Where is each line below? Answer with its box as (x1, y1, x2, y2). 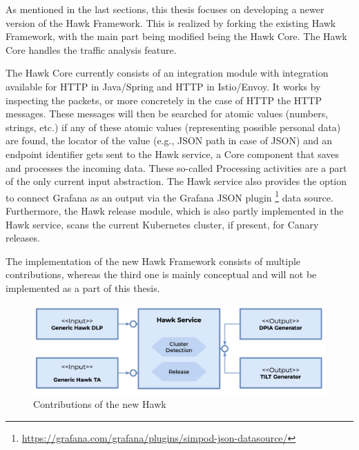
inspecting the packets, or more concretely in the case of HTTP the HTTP (6, 92, 322, 107)
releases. (6, 231, 40, 245)
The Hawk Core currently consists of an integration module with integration (6, 66, 329, 80)
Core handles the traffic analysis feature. (6, 42, 177, 57)
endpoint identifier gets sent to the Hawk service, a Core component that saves (6, 146, 340, 161)
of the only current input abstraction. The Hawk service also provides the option (6, 174, 347, 188)
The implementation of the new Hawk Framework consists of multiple (6, 253, 301, 268)
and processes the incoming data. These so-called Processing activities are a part (6, 160, 347, 175)
